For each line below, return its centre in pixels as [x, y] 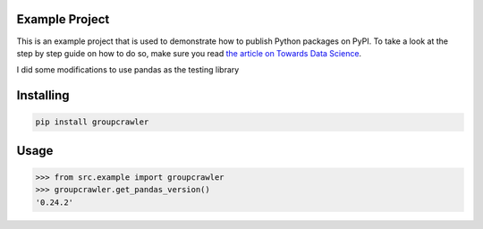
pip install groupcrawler [92, 122]
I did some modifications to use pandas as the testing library [128, 70]
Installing [43, 95]
